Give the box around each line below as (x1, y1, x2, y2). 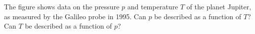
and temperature (127, 1, 178, 11)
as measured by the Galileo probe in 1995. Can (4, 11, 146, 21)
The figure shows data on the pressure (4, 1, 120, 11)
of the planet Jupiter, (186, 1, 252, 11)
